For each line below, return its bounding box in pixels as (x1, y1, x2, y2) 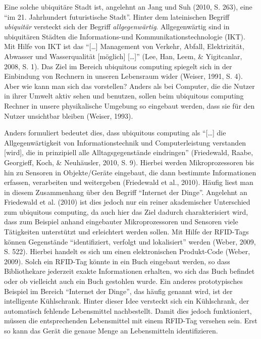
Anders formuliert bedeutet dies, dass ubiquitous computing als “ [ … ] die (4, 127, 226, 138)
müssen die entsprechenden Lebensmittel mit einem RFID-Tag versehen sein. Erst (4, 315, 257, 326)
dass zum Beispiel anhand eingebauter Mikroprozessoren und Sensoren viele (4, 216, 238, 227)
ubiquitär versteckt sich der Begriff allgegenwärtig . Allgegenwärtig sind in (4, 21, 230, 32)
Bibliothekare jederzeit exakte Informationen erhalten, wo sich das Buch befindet (4, 266, 255, 276)
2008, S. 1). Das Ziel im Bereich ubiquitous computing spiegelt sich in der (4, 61, 232, 71)
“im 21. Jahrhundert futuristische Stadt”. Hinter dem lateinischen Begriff (4, 11, 230, 22)
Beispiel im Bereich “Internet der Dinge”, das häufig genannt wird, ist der (4, 285, 233, 296)
